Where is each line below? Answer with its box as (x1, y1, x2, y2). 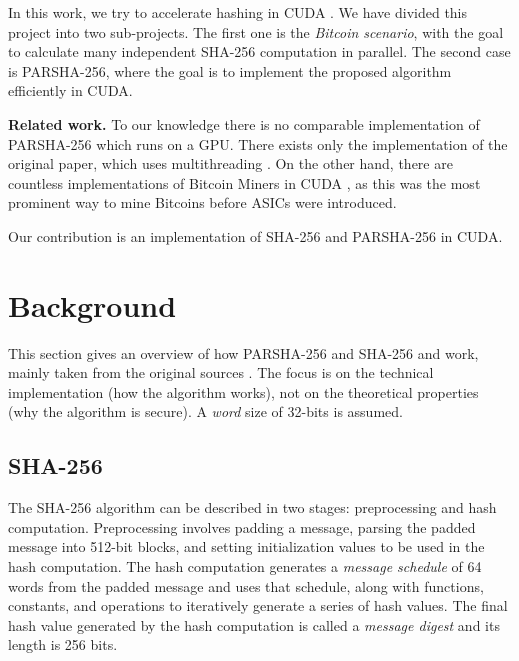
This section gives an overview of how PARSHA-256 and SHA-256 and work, (8, 342, 479, 363)
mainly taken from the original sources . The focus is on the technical (8, 362, 434, 383)
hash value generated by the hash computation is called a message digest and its (8, 614, 500, 635)
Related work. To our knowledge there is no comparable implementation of (8, 113, 480, 134)
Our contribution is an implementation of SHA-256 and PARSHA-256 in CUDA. (8, 225, 503, 246)
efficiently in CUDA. (8, 80, 133, 101)
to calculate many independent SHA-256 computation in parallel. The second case (8, 41, 511, 62)
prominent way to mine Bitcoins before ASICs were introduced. (8, 192, 397, 213)
